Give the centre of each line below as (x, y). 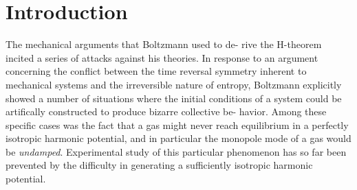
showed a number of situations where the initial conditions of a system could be (174, 98)
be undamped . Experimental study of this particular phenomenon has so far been (176, 151)
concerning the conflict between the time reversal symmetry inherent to (156, 71)
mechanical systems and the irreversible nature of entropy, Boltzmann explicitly (174, 84)
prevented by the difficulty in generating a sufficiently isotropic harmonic (159, 165)
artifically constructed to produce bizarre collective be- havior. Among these (166, 111)
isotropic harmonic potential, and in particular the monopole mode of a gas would (178, 138)
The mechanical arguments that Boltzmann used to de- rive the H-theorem (164, 44)
